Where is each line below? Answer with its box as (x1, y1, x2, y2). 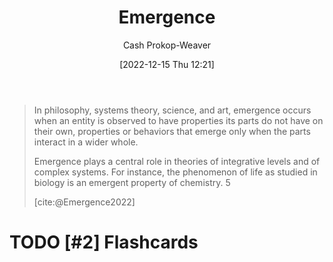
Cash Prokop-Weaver (122, 39, 212, 51)
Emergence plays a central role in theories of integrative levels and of (33, 155, 321, 167)
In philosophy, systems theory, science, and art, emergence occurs (33, 104, 312, 116)
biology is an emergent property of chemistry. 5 (33, 176, 231, 188)
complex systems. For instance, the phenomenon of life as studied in (33, 166, 318, 178)
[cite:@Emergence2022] (33, 196, 136, 208)
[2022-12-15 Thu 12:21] (119, 58, 215, 70)
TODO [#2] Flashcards (9, 231, 199, 254)
